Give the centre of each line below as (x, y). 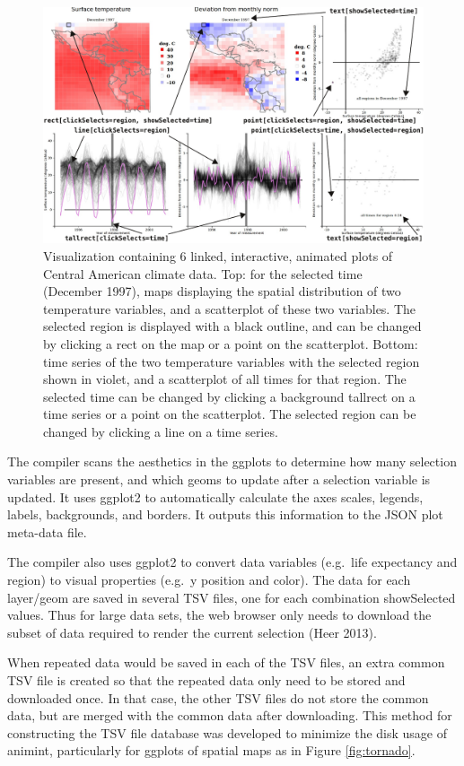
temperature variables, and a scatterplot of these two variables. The (230, 308)
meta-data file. (47, 531)
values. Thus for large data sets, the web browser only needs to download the (219, 615)
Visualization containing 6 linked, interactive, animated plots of (218, 255)
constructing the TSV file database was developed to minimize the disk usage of (227, 732)
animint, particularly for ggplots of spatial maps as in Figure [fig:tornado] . (211, 750)
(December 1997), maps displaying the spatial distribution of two (222, 291)
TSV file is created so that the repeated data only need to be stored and (206, 680)
